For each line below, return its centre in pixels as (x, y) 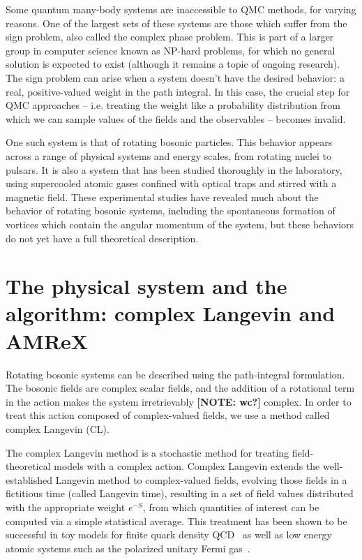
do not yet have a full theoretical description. (102, 238)
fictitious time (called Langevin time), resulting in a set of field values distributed (180, 493)
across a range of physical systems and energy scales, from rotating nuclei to (169, 155)
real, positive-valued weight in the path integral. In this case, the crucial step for (178, 91)
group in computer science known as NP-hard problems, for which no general (171, 50)
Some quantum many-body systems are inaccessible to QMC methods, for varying (181, 9)
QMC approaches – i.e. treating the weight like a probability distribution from (173, 105)
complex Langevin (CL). (58, 428)
